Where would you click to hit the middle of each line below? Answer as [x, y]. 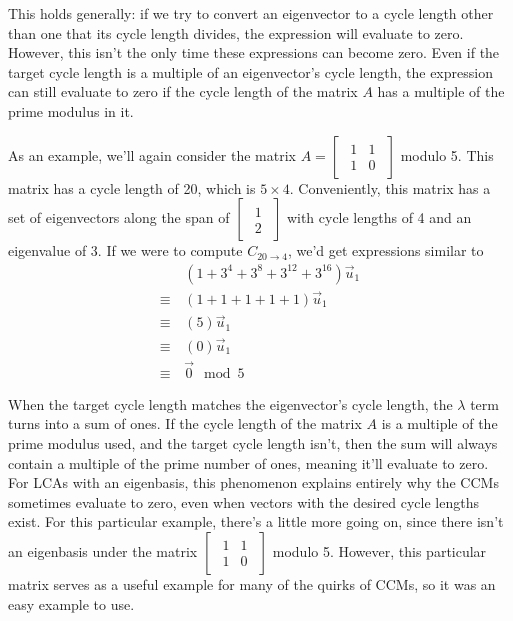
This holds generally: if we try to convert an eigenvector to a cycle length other [251, 13]
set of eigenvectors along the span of [119, 217]
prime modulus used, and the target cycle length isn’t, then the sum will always [253, 442]
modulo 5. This [447, 154]
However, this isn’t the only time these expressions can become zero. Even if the [254, 52]
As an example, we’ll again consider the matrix [152, 154]
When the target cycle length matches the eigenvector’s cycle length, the [230, 403]
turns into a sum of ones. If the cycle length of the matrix [185, 423]
